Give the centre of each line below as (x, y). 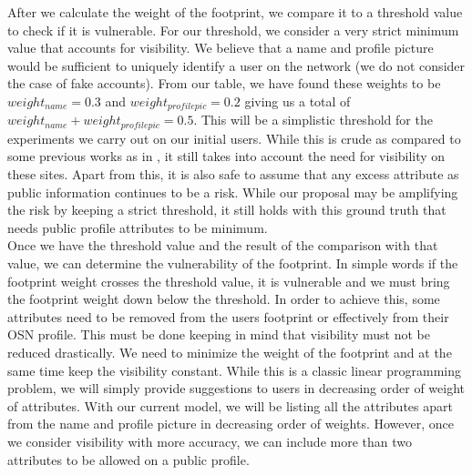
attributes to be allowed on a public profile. (128, 459)
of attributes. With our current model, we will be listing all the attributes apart (230, 405)
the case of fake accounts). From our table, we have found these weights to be (224, 83)
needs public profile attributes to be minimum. (138, 227)
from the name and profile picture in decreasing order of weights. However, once (231, 424)
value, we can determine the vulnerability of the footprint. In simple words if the (233, 263)
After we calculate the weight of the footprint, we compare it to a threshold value (235, 12)
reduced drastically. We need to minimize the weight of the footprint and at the (230, 352)
